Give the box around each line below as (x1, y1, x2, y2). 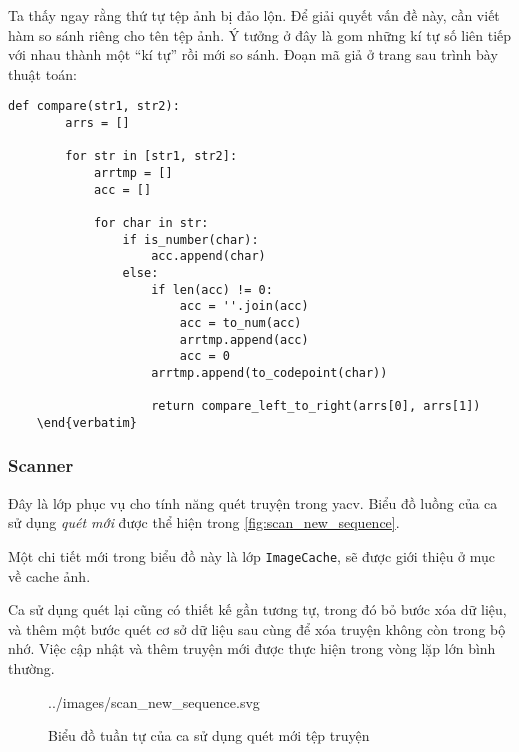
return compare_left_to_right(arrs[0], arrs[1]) (151, 399, 481, 414)
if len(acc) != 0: (151, 282, 273, 297)
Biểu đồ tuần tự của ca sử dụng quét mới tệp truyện (48, 725, 370, 746)
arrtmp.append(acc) (179, 332, 309, 347)
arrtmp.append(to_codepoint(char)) (151, 365, 388, 380)
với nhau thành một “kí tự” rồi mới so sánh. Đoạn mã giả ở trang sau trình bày (8, 44, 498, 65)
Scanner (8, 453, 74, 478)
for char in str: (93, 215, 209, 230)
